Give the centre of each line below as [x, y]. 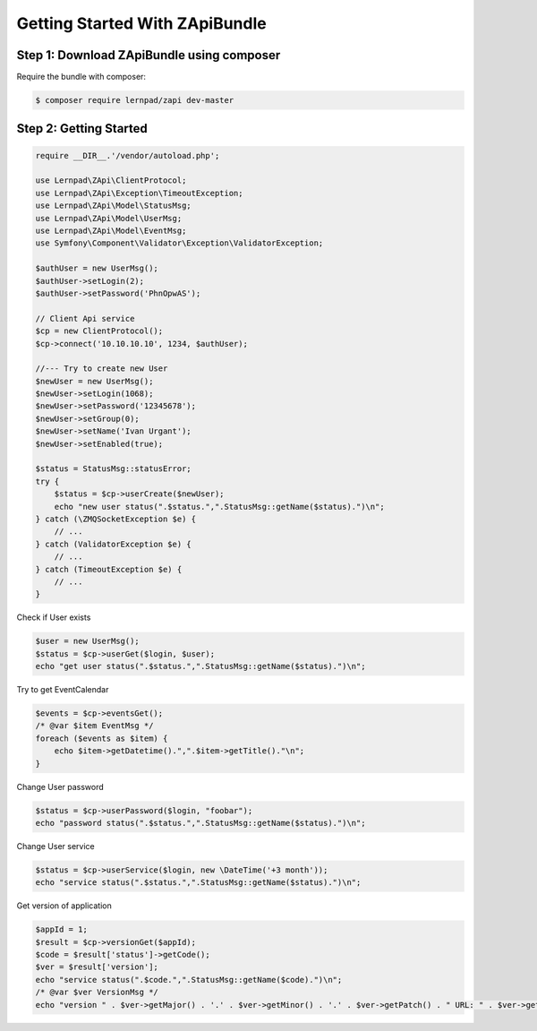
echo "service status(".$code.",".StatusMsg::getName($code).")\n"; [189, 979]
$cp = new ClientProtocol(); [99, 331]
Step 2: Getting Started [82, 129]
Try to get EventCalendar [63, 690]
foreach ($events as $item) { [102, 738]
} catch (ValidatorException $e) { [113, 544]
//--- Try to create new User [102, 369]
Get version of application [64, 906]
